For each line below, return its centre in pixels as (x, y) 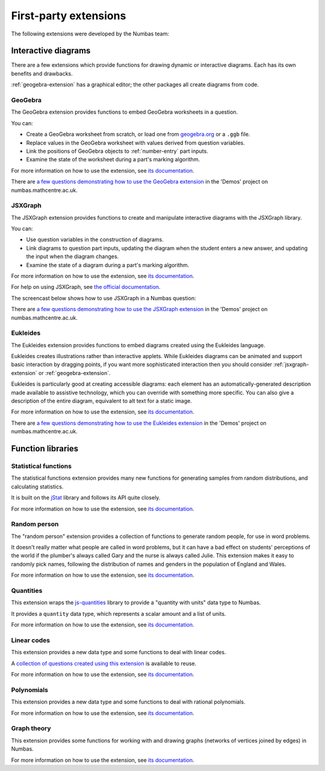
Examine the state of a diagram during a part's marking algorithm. (108, 265)
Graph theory (31, 728)
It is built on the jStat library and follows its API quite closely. (86, 498)
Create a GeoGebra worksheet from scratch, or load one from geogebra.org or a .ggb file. (138, 134)
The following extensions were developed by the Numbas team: (90, 34)
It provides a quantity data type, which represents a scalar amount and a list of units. (119, 613)
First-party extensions (69, 16)
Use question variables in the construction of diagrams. (95, 240)
